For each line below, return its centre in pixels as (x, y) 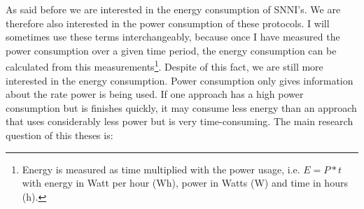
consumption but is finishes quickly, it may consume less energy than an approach (181, 107)
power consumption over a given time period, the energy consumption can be (171, 50)
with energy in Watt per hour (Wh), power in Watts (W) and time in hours (185, 183)
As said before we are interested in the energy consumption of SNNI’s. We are (173, 9)
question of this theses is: (59, 135)
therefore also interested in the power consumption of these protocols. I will (168, 23)
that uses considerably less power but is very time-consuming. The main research (180, 121)
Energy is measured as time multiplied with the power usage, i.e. (161, 169)
